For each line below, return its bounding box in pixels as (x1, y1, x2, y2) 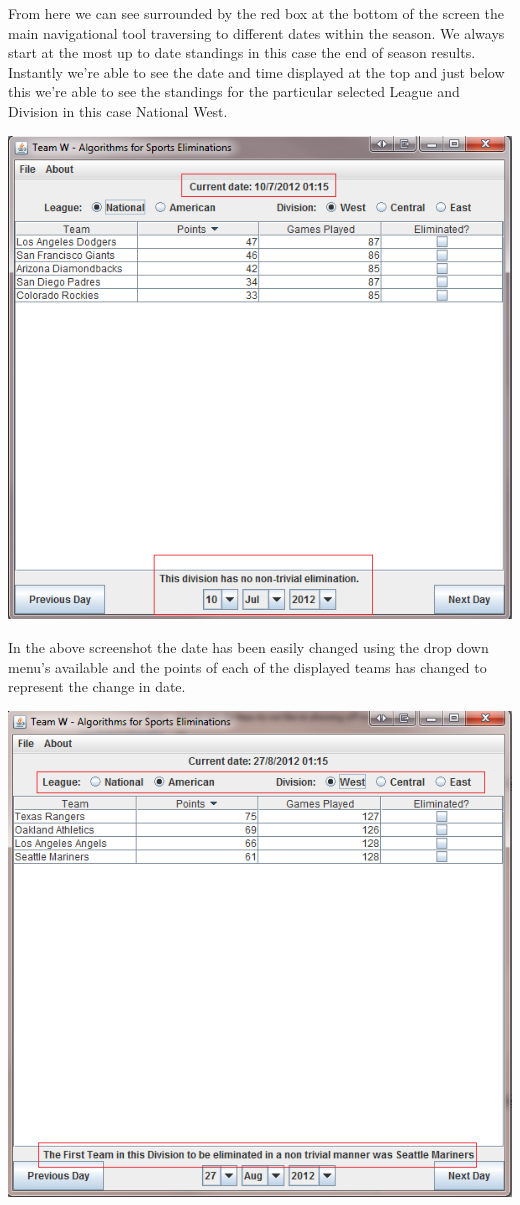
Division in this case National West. (8, 100, 228, 121)
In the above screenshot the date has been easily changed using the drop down (8, 637, 489, 658)
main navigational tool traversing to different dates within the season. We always (8, 22, 505, 43)
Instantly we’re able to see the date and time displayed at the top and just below (8, 61, 505, 82)
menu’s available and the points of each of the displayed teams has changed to (8, 656, 487, 677)
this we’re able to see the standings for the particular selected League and (8, 81, 460, 102)
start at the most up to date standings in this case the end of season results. (8, 42, 476, 63)
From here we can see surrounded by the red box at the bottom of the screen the (8, 3, 505, 23)
